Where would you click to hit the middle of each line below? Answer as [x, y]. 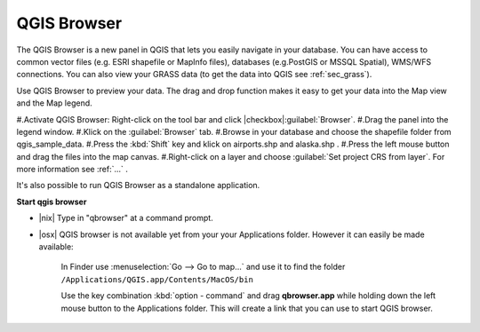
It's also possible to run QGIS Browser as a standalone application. [138, 186]
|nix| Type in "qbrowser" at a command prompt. [126, 218]
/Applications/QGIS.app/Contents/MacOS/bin [157, 279]
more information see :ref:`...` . [72, 170]
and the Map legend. [54, 103]
